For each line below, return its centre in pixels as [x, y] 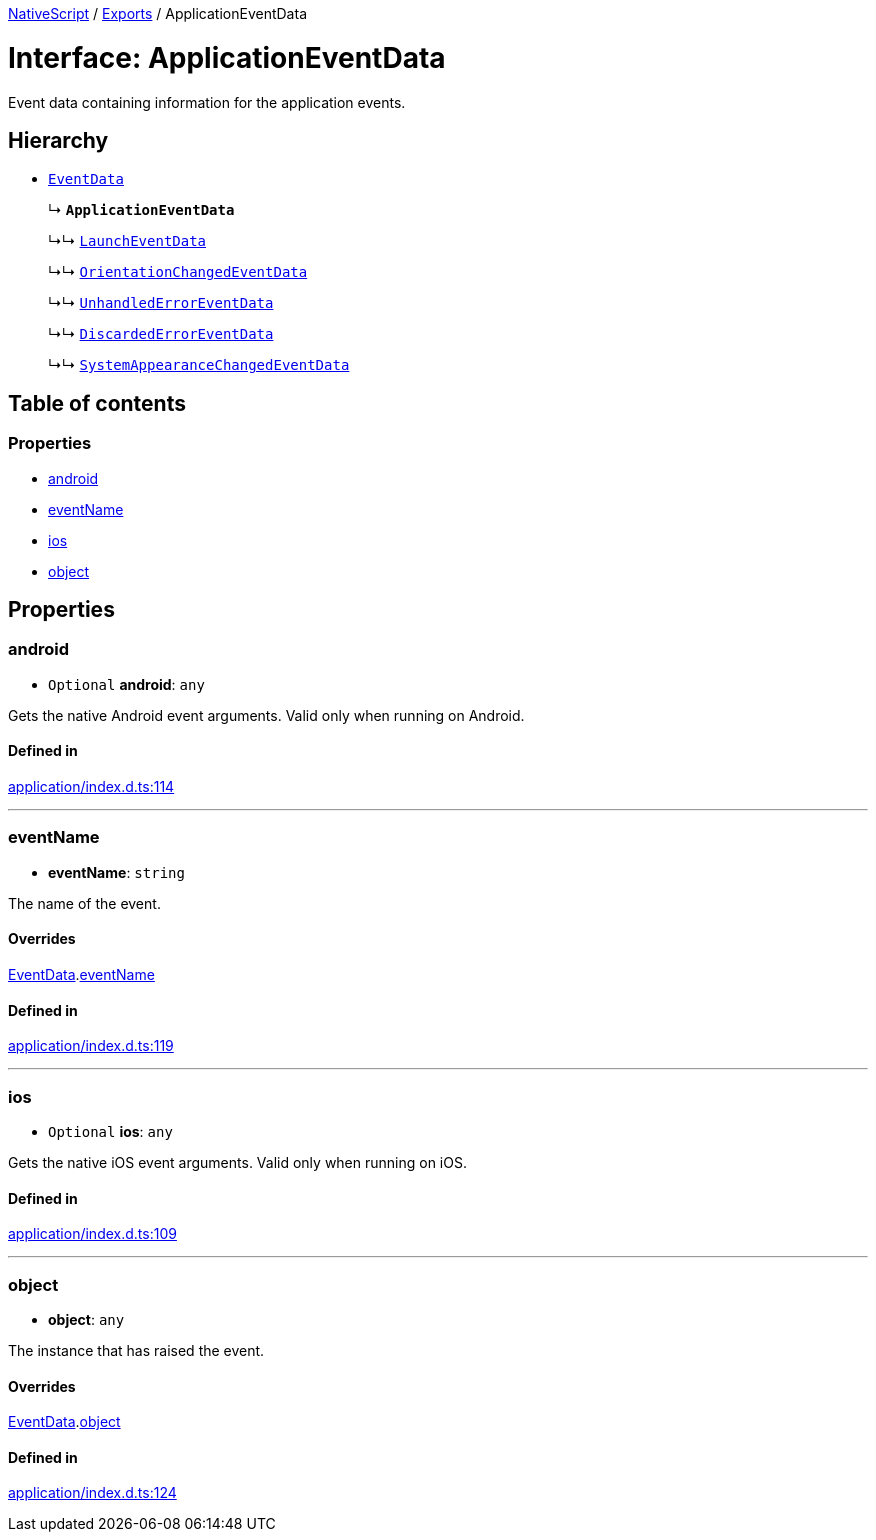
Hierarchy [58, 140]
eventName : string [116, 872]
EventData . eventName [81, 974]
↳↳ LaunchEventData [127, 241]
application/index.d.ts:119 [91, 1046]
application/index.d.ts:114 [91, 786]
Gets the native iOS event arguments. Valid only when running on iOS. [237, 1162]
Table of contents [97, 403]
